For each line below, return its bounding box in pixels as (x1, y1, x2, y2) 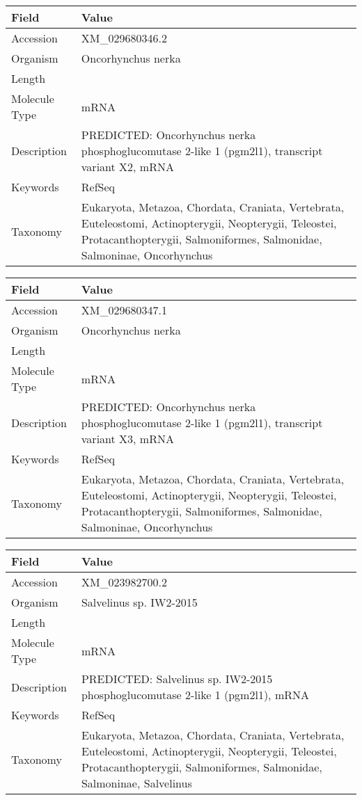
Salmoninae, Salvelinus (81, 775, 192, 791)
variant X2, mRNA (81, 159, 174, 175)
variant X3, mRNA (81, 431, 174, 447)
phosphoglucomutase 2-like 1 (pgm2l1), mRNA (81, 687, 309, 703)
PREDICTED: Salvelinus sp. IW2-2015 (81, 671, 273, 687)
